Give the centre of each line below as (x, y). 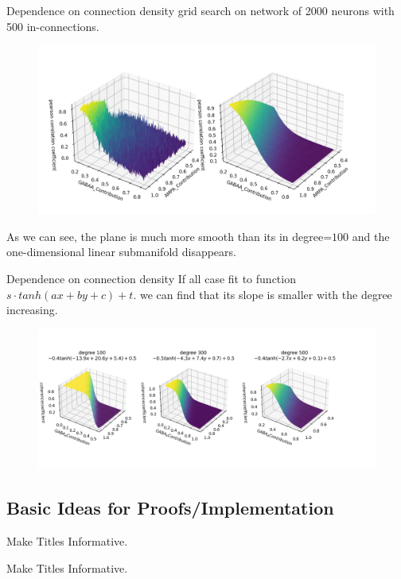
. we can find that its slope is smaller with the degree (263, 294)
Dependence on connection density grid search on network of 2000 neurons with (200, 10)
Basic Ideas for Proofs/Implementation (170, 508)
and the (371, 236)
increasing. (32, 310)
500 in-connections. (53, 26)
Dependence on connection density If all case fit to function (151, 278)
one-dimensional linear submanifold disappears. (121, 252)
